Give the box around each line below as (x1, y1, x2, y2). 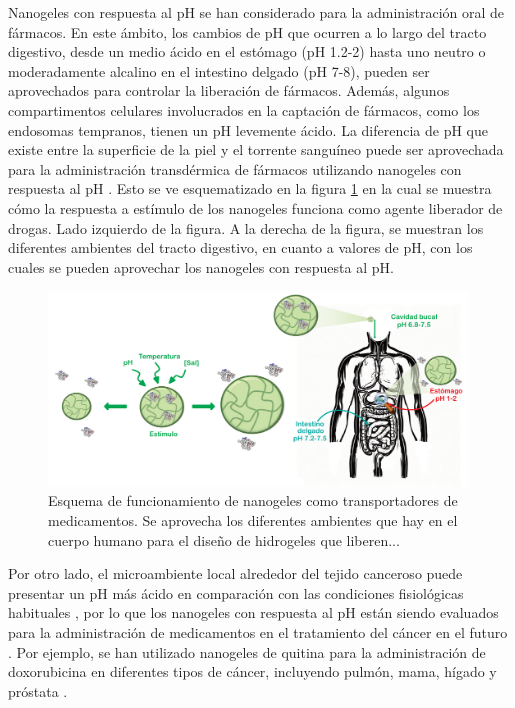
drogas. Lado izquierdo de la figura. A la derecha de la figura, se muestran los (8, 217, 484, 238)
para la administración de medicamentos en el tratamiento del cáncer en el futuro (8, 621, 508, 642)
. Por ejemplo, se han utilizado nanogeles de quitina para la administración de (8, 641, 486, 662)
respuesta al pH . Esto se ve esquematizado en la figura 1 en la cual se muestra (8, 178, 492, 199)
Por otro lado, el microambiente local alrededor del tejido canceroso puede (8, 563, 463, 584)
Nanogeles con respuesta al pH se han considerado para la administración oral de (8, 2, 505, 22)
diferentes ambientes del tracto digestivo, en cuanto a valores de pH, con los (8, 237, 473, 258)
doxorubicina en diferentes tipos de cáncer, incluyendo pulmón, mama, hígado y (8, 661, 497, 682)
